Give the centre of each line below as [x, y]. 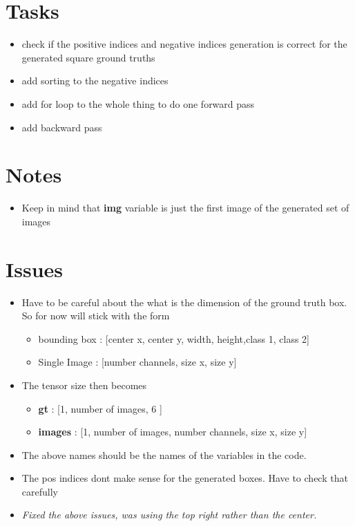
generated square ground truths [88, 57]
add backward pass [62, 127]
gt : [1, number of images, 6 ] [100, 408]
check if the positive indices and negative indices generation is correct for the [184, 44]
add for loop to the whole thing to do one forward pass [138, 103]
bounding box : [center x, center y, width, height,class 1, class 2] [174, 338]
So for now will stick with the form [96, 316]
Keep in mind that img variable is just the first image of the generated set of [185, 208]
